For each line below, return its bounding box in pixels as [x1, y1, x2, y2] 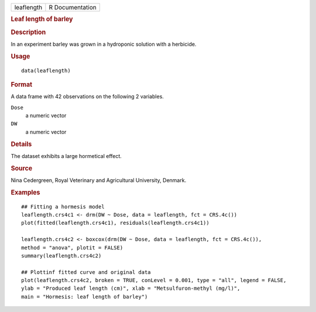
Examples [11, 188, 40, 196]
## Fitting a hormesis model [21, 203, 105, 210]
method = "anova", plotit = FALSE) [21, 244, 123, 251]
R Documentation [49, 4, 97, 11]
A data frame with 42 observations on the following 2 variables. [11, 93, 164, 100]
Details [11, 140, 32, 148]
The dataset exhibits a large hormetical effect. [11, 152, 122, 159]
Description [11, 28, 46, 36]
